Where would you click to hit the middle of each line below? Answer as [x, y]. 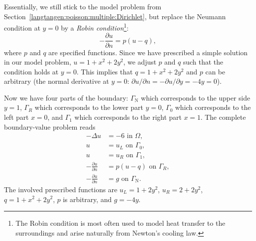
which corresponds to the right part [128, 117]
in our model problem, [38, 62]
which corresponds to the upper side [195, 97]
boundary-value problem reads [50, 126]
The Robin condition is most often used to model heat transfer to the [120, 223]
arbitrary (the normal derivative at [57, 81]
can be [215, 71]
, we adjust [140, 62]
